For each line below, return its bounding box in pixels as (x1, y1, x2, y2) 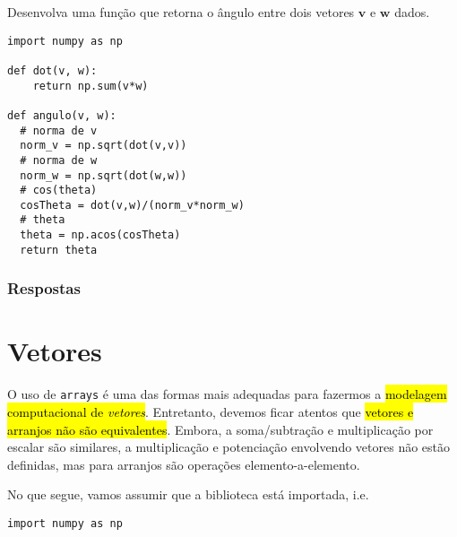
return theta (20, 243, 98, 256)
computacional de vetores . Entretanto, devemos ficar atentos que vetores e (7, 403, 414, 421)
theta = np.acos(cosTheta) (20, 229, 181, 242)
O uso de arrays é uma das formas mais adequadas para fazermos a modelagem (7, 385, 447, 403)
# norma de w (20, 153, 98, 167)
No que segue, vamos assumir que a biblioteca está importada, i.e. (7, 485, 369, 504)
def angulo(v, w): (7, 108, 116, 122)
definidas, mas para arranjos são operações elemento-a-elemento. (7, 455, 360, 473)
